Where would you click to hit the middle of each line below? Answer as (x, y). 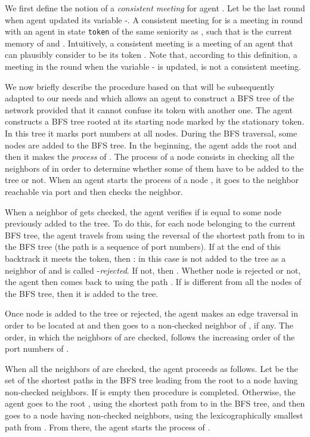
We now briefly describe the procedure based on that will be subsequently (140, 86)
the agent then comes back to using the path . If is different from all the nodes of (153, 282)
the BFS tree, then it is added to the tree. (82, 293)
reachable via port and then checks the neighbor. (94, 191)
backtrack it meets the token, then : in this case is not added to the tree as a (145, 258)
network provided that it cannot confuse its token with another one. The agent (149, 109)
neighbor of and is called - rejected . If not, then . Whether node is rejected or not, (153, 270)
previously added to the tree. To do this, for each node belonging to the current (151, 223)
